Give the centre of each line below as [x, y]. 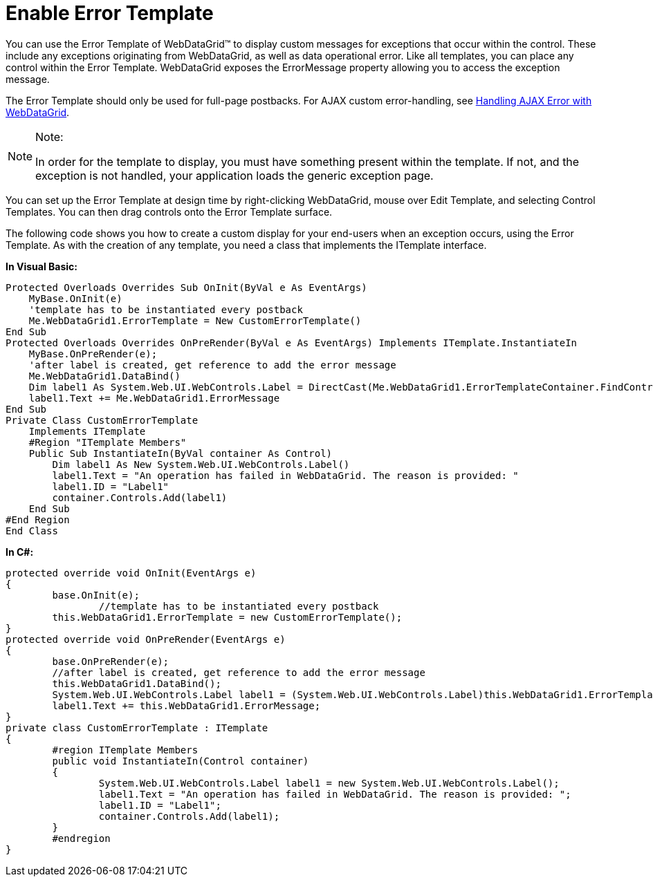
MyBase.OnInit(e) [75, 298]
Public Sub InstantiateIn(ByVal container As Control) [181, 453]
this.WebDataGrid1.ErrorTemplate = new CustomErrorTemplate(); [227, 617]
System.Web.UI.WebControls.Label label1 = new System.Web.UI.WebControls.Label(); [329, 783]
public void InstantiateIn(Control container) [181, 761]
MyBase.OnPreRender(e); [93, 354]
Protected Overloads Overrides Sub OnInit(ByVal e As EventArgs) [186, 287]
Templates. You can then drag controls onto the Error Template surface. [169, 212]
